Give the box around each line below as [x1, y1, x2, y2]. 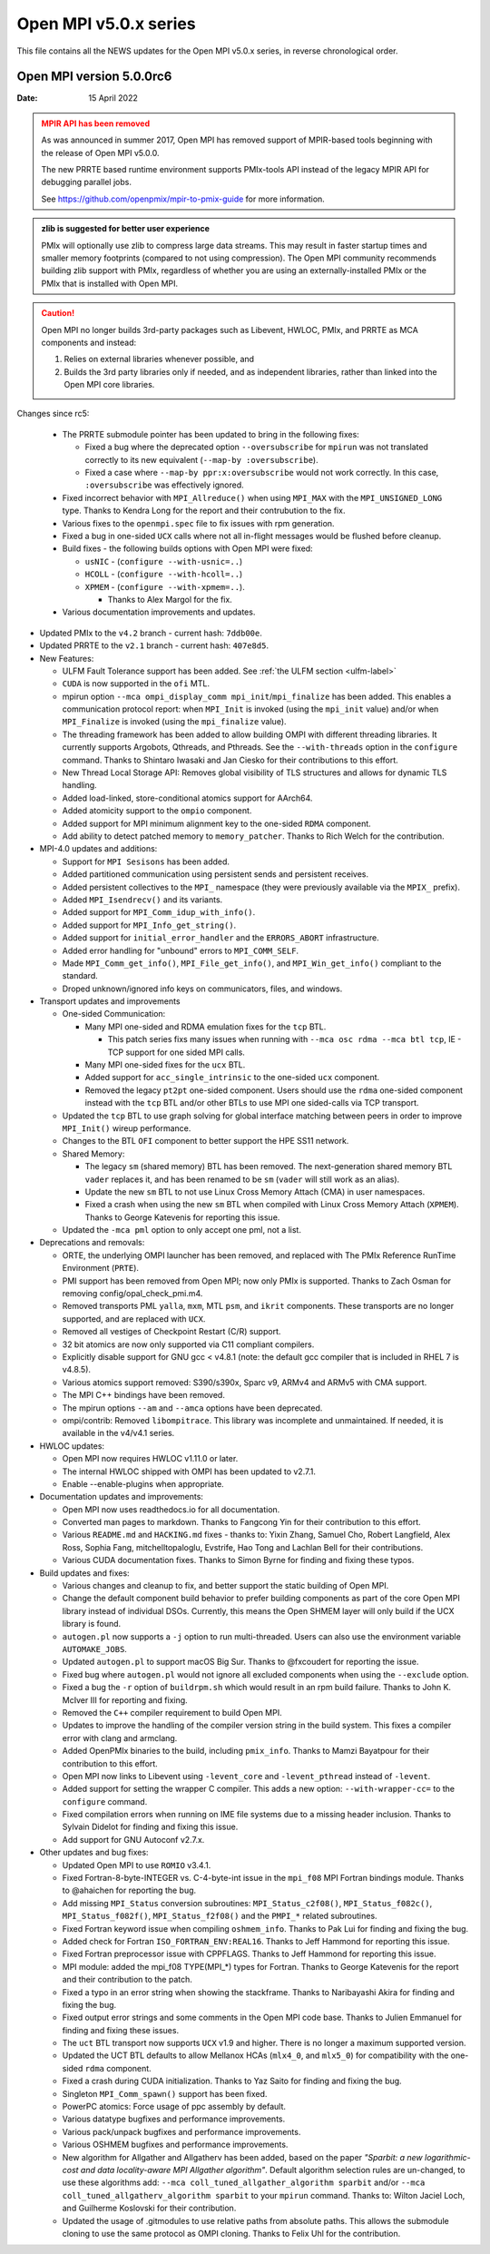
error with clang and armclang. [62, 1732, 178, 1743]
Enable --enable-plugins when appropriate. [62, 1478, 224, 1489]
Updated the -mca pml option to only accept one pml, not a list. [62, 1225, 301, 1235]
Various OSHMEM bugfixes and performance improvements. [62, 2139, 289, 2151]
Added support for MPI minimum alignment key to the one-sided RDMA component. [62, 818, 371, 829]
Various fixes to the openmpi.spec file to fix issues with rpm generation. [62, 517, 335, 528]
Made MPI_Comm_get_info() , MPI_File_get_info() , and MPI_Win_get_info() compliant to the [62, 958, 442, 969]
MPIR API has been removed [41, 118, 150, 129]
